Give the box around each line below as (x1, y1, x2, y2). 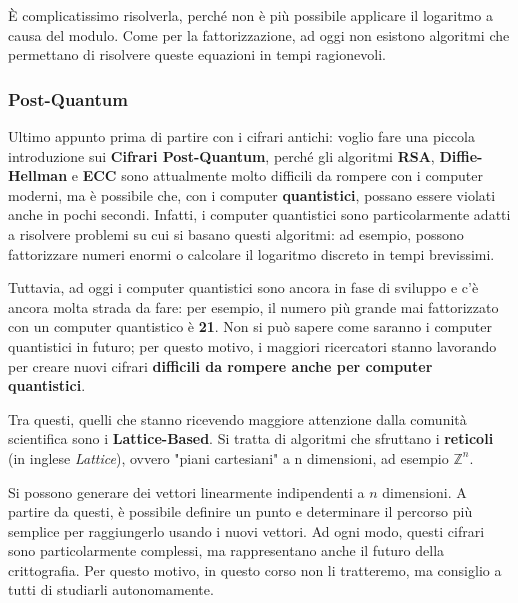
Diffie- (439, 145, 483, 166)
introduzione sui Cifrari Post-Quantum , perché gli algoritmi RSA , (8, 145, 435, 166)
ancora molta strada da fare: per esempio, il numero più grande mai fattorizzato (8, 296, 499, 317)
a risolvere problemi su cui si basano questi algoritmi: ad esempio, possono (8, 223, 464, 244)
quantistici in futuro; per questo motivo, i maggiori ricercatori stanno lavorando (8, 335, 497, 356)
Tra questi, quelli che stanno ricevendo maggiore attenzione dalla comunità (8, 408, 467, 429)
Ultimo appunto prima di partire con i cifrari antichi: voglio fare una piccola (8, 126, 475, 146)
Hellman (8, 165, 68, 186)
